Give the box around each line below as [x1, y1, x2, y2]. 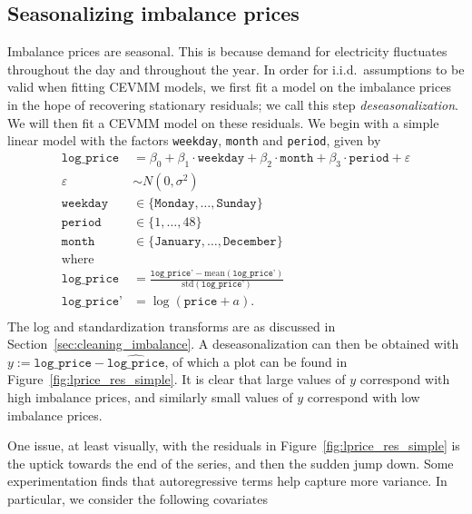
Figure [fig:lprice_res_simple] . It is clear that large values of [7, 370, 346, 389]
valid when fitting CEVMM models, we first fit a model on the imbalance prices [7, 77, 451, 96]
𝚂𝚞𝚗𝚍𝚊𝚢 [216, 196, 257, 210]
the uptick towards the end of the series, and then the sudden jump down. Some [7, 453, 454, 472]
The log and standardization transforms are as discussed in [7, 316, 336, 335]
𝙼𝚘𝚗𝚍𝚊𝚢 [154, 196, 195, 210]
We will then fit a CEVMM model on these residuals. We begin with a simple [7, 113, 439, 132]
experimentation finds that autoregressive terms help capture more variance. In [7, 471, 447, 490]
